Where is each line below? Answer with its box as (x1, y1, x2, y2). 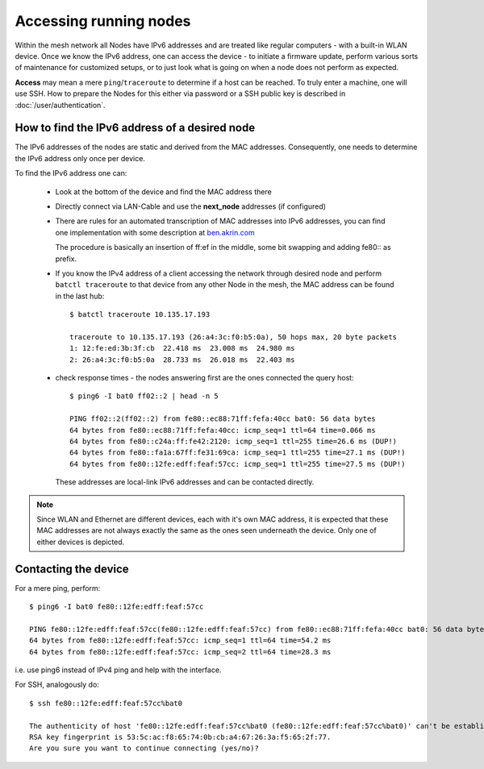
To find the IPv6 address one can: (15, 168, 127, 178)
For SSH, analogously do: (15, 680, 100, 689)
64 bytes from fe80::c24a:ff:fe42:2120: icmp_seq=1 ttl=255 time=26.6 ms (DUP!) (69, 437, 398, 446)
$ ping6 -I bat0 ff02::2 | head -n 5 (69, 392, 219, 401)
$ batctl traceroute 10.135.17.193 (69, 310, 211, 319)
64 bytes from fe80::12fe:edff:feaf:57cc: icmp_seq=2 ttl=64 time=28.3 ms (29, 647, 332, 656)
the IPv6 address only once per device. (15, 153, 145, 163)
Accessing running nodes (15, 12, 191, 30)
